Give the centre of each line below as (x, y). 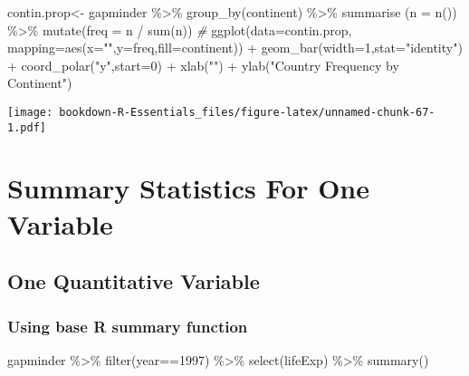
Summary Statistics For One (189, 188)
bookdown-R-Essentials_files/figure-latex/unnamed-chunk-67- (247, 112)
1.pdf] (27, 127)
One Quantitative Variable (134, 281)
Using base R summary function (128, 326)
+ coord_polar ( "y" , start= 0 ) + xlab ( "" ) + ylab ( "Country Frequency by (203, 65)
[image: (30, 112)
